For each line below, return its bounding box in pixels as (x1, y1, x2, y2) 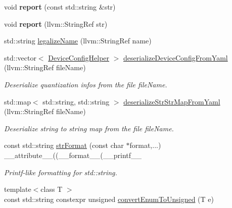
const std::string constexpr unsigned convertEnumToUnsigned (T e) (4, 193, 214, 204)
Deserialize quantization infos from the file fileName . (4, 79, 167, 89)
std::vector (4, 52, 36, 63)
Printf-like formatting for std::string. (4, 167, 117, 177)
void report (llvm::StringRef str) (4, 18, 108, 29)
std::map (4, 96, 31, 107)
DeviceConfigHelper (48, 52, 110, 63)
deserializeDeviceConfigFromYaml (123, 52, 228, 63)
